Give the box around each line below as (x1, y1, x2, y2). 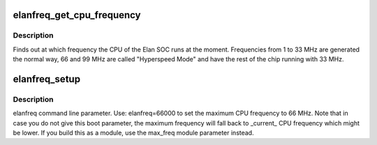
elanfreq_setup (13, 73, 80, 85)
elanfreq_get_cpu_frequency (13, 9, 141, 21)
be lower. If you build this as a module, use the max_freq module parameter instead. (13, 129, 254, 137)
